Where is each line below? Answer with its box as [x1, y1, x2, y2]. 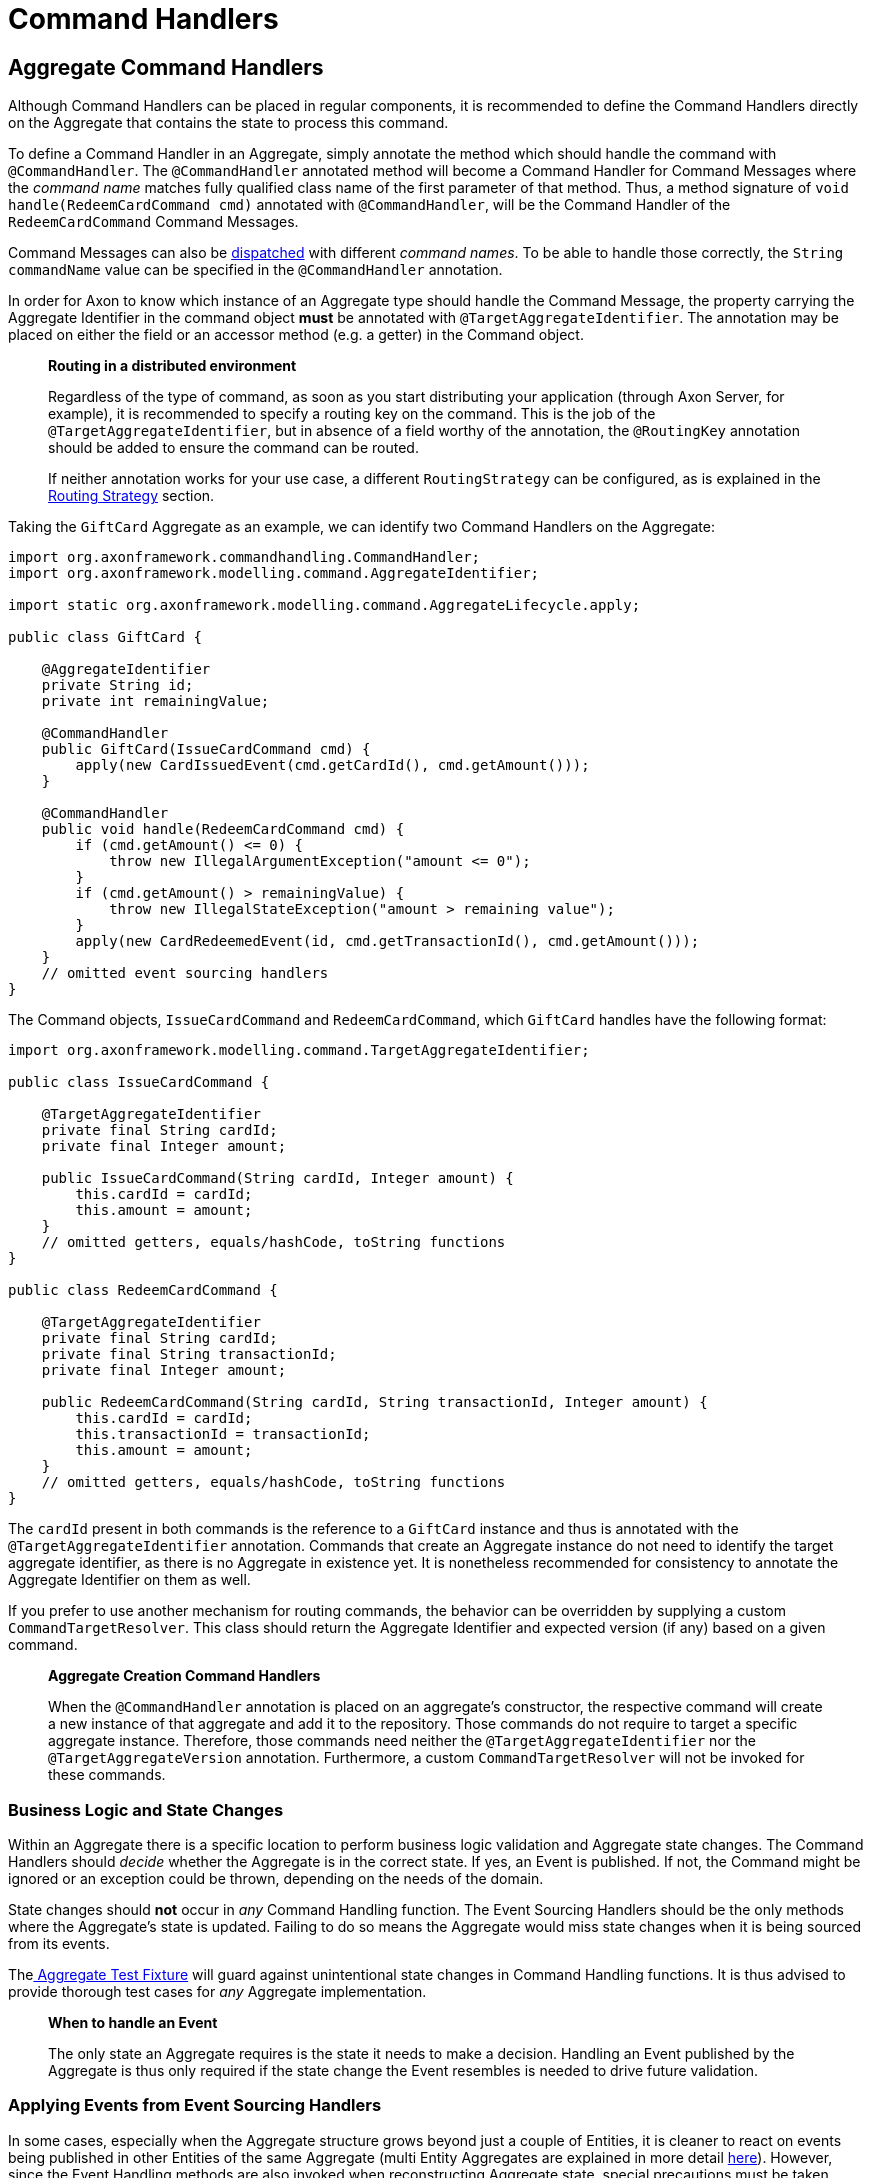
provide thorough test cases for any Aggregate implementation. [8, 1982, 427, 2000]
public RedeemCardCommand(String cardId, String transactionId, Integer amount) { [41, 1394, 708, 1411]
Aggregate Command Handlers [8, 54, 324, 80]
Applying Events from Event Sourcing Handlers [8, 2095, 382, 2116]
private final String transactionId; [41, 1346, 337, 1363]
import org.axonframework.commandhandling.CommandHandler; [8, 549, 481, 566]
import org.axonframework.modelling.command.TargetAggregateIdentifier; [8, 1042, 590, 1059]
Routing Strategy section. [48, 487, 215, 505]
